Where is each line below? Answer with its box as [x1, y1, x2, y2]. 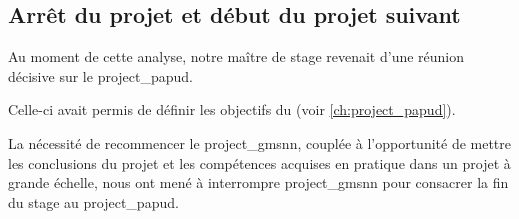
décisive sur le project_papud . [8, 65, 193, 86]
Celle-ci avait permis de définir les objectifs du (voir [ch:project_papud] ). [8, 99, 456, 120]
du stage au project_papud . [8, 191, 179, 212]
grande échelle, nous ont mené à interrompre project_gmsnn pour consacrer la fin [8, 172, 509, 193]
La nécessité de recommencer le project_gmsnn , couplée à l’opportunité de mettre [8, 132, 512, 153]
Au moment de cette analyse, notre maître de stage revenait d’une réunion [8, 46, 465, 67]
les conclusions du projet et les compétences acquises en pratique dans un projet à [8, 152, 511, 173]
